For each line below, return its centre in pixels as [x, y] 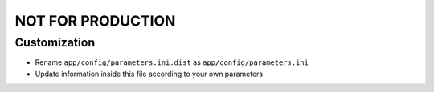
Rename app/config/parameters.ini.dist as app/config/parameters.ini [172, 62]
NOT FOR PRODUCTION [95, 21]
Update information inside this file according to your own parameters [149, 74]
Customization [55, 42]
